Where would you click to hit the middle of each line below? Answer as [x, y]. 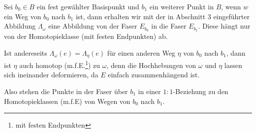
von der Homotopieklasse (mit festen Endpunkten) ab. [86, 36]
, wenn [231, 6]
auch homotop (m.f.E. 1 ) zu [60, 64]
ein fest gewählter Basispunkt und [88, 6]
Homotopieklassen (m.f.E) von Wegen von [67, 101]
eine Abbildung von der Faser [93, 26]
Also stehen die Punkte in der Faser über [66, 91]
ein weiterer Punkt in [182, 6]
